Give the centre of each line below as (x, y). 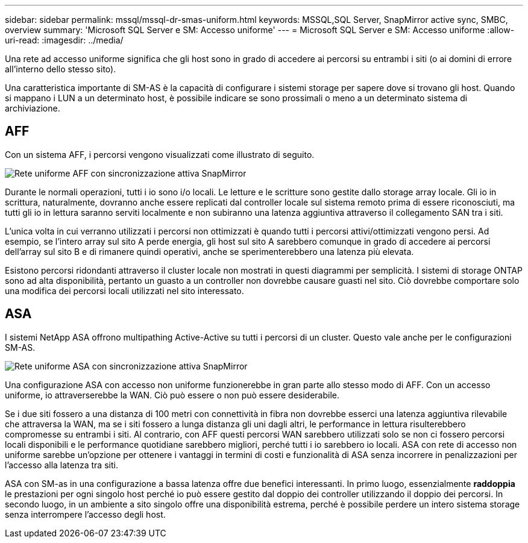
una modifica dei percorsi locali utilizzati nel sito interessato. (124, 290)
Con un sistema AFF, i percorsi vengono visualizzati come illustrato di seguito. (160, 154)
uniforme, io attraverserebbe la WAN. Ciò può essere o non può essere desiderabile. (172, 395)
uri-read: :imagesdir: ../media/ (64, 40)
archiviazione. (33, 108)
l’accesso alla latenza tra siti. (61, 465)
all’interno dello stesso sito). (61, 69)
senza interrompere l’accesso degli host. (85, 514)
